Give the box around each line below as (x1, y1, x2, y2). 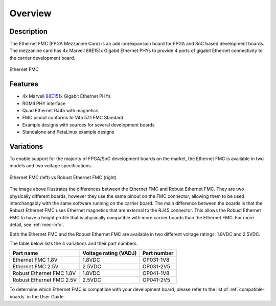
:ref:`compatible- (229, 286, 265, 293)
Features (9, 80, 38, 89)
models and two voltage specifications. (9, 163, 92, 169)
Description (9, 27, 48, 36)
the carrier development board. (9, 55, 76, 61)
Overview (9, 8, 52, 19)
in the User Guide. (27, 293, 65, 299)
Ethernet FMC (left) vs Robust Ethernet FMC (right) (9, 174, 117, 181)
